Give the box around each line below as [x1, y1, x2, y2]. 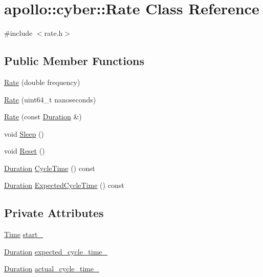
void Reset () [4, 145, 45, 156]
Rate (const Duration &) [4, 111, 82, 122]
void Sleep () [4, 128, 44, 139]
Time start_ [4, 229, 43, 240]
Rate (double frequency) [4, 76, 80, 87]
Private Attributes [4, 205, 104, 221]
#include [4, 28, 33, 38]
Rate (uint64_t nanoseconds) [4, 94, 96, 104]
